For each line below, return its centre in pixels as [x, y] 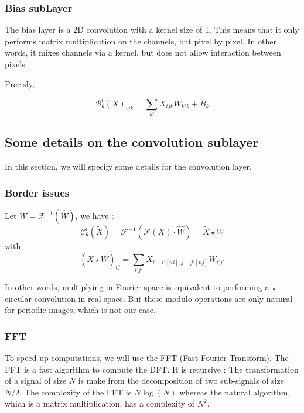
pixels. [16, 64]
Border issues [37, 192]
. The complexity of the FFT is [76, 392]
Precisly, [20, 83]
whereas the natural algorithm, [235, 392]
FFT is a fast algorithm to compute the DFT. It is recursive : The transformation [152, 369]
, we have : [94, 216]
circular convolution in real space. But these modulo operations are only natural [149, 298]
